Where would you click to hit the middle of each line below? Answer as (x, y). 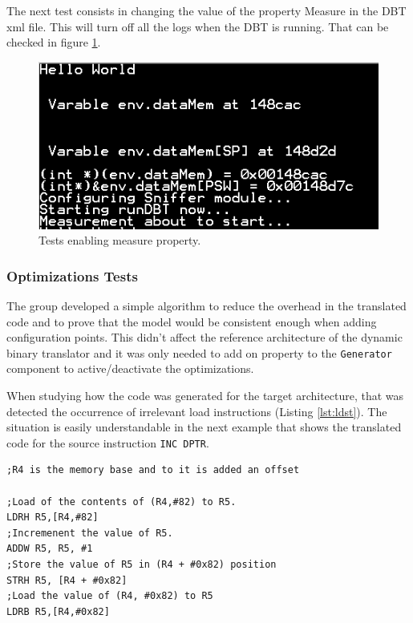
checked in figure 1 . (54, 42)
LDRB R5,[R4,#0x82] (58, 611)
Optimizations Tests (72, 275)
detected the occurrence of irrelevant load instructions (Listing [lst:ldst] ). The (197, 411)
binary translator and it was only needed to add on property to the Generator (199, 352)
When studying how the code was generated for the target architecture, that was (205, 396)
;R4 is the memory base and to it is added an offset (153, 470)
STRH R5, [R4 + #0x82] (67, 580)
